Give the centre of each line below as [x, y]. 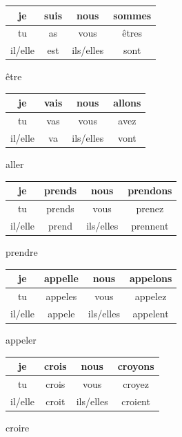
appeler [21, 339]
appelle [61, 278]
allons [127, 103]
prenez [150, 208]
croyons [136, 366]
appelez [151, 296]
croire [18, 427]
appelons [151, 278]
